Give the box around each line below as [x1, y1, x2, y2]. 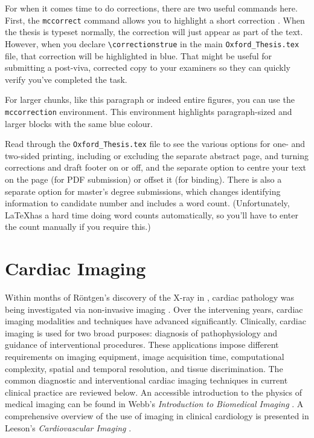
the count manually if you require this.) [5, 220, 151, 233]
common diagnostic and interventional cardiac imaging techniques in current [5, 374, 288, 387]
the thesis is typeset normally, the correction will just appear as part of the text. [5, 25, 303, 38]
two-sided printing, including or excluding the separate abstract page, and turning [5, 149, 309, 162]
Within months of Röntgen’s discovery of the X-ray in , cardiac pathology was [5, 291, 294, 304]
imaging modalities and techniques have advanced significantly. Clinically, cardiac [5, 315, 306, 327]
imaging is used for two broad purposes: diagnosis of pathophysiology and [5, 326, 278, 339]
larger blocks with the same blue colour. [5, 117, 153, 129]
